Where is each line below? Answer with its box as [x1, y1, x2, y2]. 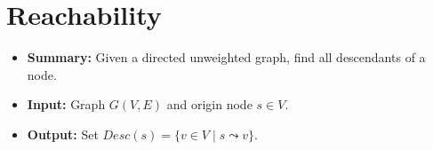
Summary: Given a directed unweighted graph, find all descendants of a [27, 48, 426, 67]
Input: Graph [27, 95, 106, 114]
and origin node [166, 95, 253, 114]
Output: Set [27, 124, 99, 143]
